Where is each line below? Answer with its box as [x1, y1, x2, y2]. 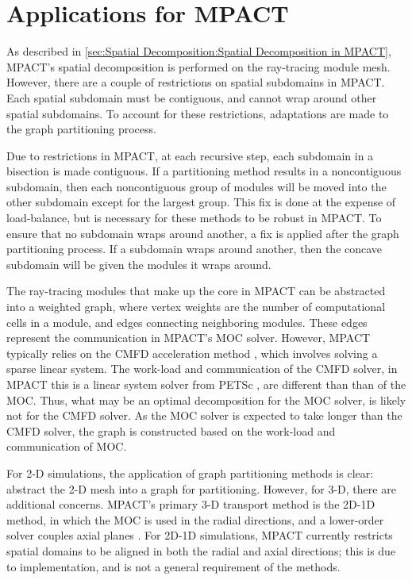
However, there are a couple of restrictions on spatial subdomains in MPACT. [6, 74, 385, 90]
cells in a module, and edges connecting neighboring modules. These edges [6, 313, 368, 330]
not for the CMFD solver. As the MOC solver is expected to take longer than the [6, 407, 402, 424]
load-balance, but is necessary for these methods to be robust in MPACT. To [6, 209, 382, 226]
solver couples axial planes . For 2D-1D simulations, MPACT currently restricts [6, 527, 393, 544]
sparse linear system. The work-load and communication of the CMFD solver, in [6, 360, 398, 377]
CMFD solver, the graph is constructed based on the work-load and [6, 422, 336, 439]
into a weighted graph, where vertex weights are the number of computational [6, 298, 386, 315]
